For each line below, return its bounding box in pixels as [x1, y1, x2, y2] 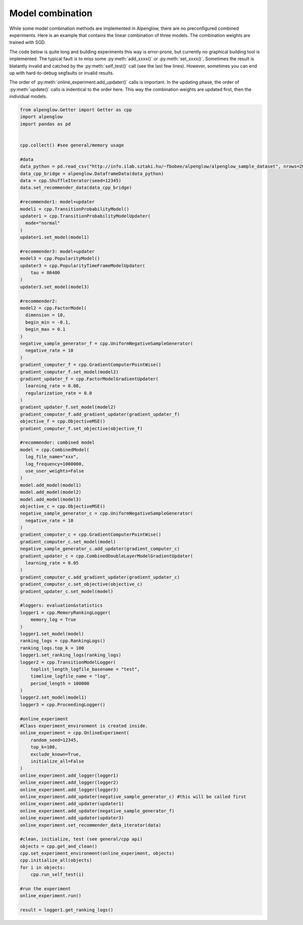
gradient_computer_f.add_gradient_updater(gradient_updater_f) [20, 411, 180, 417]
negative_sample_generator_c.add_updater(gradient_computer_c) [20, 546, 180, 552]
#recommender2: [20, 298, 58, 304]
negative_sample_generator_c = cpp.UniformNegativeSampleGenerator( [20, 511, 193, 516]
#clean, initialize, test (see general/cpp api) [20, 836, 143, 842]
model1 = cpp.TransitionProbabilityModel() [20, 206, 130, 212]
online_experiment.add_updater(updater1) [20, 801, 124, 807]
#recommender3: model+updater [20, 248, 95, 254]
